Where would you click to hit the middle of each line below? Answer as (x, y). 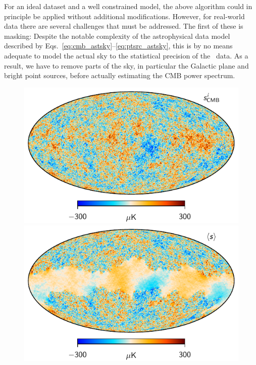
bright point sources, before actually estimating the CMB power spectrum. (120, 75)
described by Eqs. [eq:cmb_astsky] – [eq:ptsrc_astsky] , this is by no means (118, 46)
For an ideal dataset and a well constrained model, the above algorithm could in (128, 6)
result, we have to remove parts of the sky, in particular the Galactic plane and (126, 65)
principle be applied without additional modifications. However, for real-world (124, 16)
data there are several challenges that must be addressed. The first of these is (124, 26)
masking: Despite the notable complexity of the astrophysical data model (117, 36)
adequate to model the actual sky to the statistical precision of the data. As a (126, 55)
